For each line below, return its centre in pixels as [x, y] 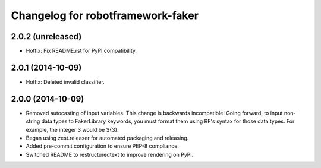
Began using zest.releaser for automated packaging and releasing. [107, 138]
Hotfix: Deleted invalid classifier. [65, 82]
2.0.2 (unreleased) [46, 37]
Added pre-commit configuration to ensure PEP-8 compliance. [103, 146]
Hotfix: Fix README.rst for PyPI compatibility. [81, 51]
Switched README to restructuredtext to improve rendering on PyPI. [110, 154]
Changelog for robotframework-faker [105, 15]
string [33, 121]
